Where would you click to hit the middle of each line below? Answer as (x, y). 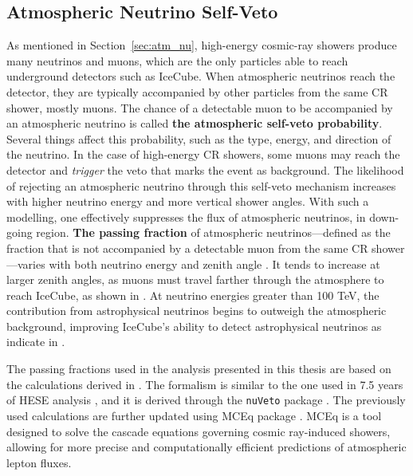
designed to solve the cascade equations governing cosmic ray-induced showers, (199, 431)
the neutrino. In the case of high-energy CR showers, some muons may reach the (203, 154)
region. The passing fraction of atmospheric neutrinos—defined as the (213, 232)
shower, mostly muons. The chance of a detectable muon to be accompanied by (200, 107)
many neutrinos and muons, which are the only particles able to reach (177, 60)
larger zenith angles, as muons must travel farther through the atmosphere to (195, 279)
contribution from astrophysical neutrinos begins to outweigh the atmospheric (197, 311)
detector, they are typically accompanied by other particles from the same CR (197, 91)
